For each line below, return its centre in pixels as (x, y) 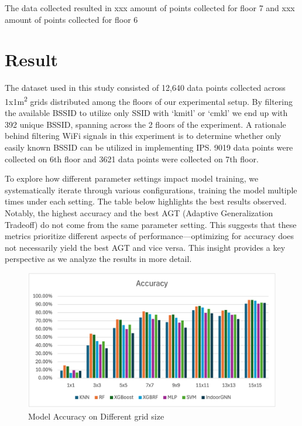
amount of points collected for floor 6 (71, 19)
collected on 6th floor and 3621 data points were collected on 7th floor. (132, 159)
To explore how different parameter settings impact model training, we (132, 178)
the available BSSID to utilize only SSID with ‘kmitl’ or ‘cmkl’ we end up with (146, 113)
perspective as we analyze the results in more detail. (98, 259)
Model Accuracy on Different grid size (96, 416)
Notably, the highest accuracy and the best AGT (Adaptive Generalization (139, 212)
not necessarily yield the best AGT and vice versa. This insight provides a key (145, 247)
